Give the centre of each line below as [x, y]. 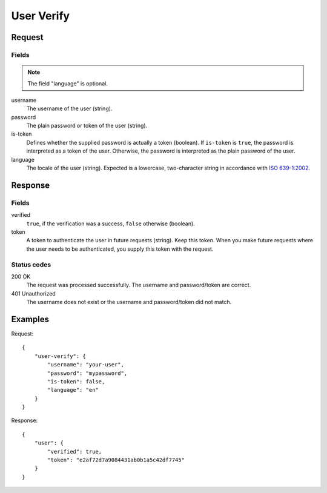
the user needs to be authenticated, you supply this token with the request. [120, 249]
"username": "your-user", [86, 365]
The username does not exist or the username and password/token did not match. [129, 302]
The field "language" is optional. [68, 83]
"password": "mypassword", [88, 373]
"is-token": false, [76, 381]
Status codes [31, 265]
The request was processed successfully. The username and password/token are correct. [139, 285]
